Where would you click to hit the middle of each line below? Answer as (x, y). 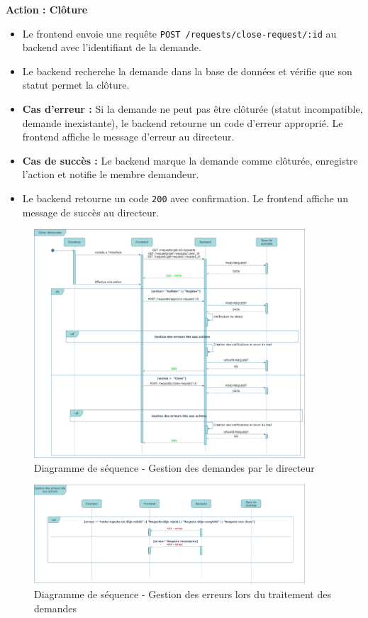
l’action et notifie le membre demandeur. (111, 174)
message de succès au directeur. (91, 212)
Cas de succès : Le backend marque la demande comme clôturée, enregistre (190, 160)
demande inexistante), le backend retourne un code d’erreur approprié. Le (183, 122)
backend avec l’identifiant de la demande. (112, 47)
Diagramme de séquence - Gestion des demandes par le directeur (174, 467)
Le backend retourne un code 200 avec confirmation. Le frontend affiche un (185, 198)
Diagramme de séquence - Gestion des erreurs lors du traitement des (183, 594)
